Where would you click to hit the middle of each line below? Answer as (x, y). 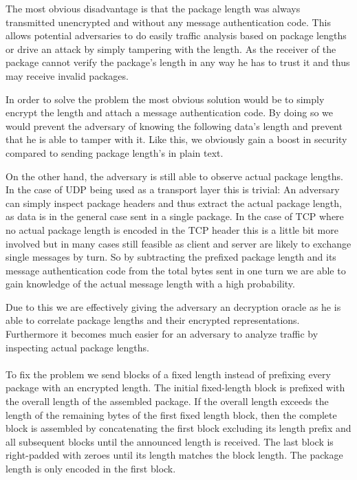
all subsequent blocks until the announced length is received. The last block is (170, 441)
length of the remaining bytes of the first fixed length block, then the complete (171, 414)
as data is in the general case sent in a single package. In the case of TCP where (175, 216)
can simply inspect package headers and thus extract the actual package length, (174, 203)
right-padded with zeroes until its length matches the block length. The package (174, 455)
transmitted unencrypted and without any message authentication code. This (168, 22)
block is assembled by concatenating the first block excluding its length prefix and (178, 428)
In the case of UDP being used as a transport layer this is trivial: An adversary (173, 189)
